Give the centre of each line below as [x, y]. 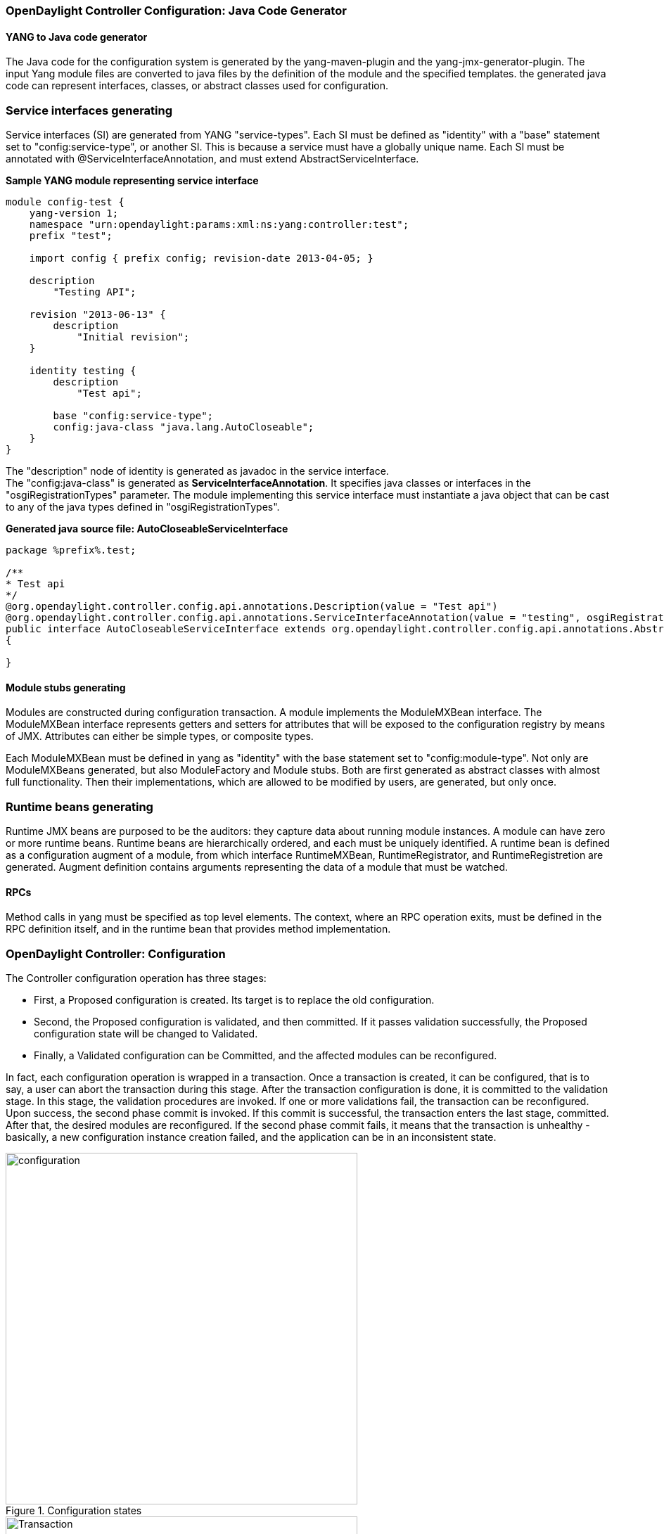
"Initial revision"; [133, 337]
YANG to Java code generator [77, 37]
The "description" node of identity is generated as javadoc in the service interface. [197, 471]
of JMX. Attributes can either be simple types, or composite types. [160, 736]
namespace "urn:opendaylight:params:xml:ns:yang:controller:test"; [219, 224]
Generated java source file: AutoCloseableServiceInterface [147, 528]
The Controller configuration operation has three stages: [136, 978]
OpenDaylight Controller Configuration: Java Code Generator [176, 11]
